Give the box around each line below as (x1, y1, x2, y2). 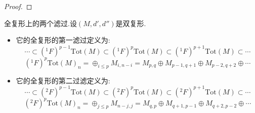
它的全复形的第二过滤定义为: (16, 75, 110, 85)
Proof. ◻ (4, 1, 32, 11)
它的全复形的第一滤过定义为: (16, 35, 110, 45)
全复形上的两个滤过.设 (4, 18, 77, 28)
